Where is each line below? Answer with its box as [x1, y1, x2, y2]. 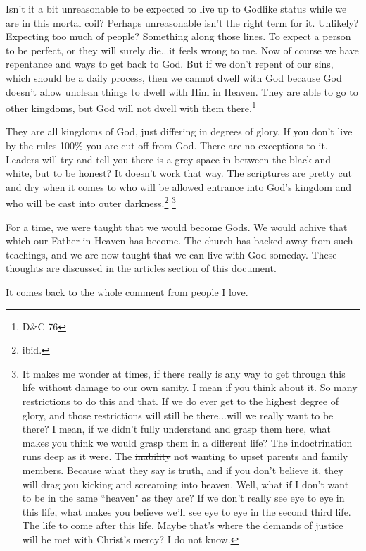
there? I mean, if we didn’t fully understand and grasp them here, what [22, 421, 332, 436]
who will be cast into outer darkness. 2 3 [6, 194, 176, 211]
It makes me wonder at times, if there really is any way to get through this [22, 366, 346, 380]
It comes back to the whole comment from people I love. [6, 285, 248, 299]
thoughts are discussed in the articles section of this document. [6, 261, 277, 275]
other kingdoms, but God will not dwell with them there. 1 [6, 99, 256, 115]
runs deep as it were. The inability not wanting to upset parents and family [22, 449, 348, 464]
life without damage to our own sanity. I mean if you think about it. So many [22, 380, 358, 395]
